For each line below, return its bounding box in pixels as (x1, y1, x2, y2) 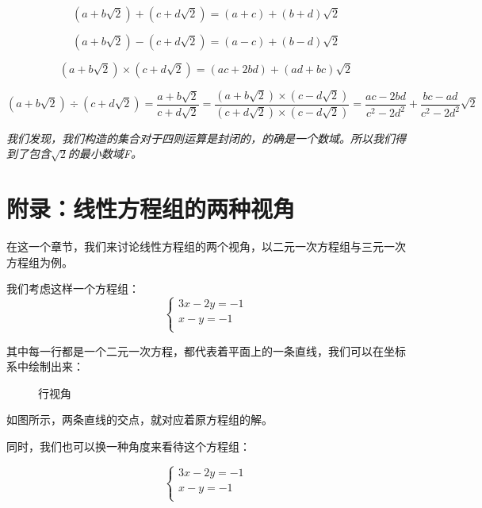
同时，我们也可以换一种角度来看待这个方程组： (6, 437, 251, 454)
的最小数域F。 (67, 145, 142, 162)
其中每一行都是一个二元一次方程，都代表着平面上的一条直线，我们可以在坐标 (6, 342, 406, 359)
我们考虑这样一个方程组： (6, 280, 140, 297)
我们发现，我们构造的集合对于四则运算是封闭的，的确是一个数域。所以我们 (6, 129, 395, 146)
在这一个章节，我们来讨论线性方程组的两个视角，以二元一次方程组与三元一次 (6, 238, 406, 255)
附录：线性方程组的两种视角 (6, 192, 296, 225)
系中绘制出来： (6, 358, 84, 375)
